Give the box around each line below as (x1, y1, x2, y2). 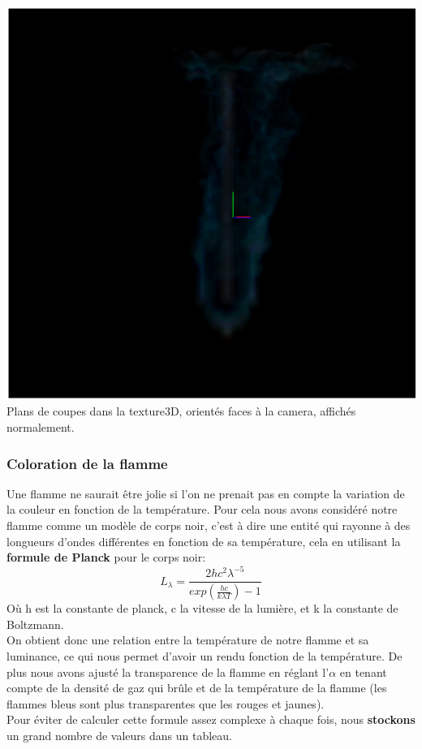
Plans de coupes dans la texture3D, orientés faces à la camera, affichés (6, 402, 356, 420)
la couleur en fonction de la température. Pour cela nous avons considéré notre (6, 501, 398, 518)
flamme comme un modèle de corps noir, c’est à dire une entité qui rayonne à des (6, 516, 411, 533)
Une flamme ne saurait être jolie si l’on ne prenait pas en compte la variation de (6, 484, 405, 501)
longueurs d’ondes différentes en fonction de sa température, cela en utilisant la (6, 532, 401, 549)
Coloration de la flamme (6, 453, 168, 473)
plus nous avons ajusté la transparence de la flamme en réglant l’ (6, 663, 329, 680)
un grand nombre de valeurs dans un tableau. (6, 726, 232, 743)
